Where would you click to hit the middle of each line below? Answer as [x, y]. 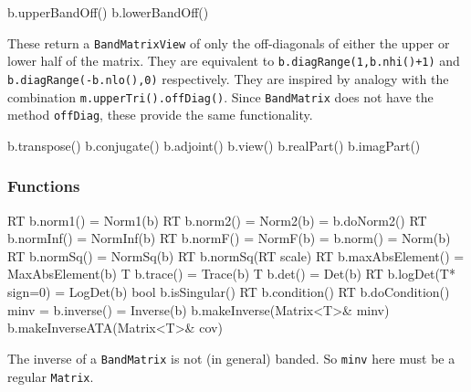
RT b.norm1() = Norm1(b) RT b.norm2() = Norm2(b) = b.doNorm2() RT [217, 220]
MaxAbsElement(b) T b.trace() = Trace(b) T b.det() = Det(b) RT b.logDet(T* [231, 274]
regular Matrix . [51, 376]
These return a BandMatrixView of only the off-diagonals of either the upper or [229, 42]
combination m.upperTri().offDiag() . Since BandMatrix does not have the [220, 96]
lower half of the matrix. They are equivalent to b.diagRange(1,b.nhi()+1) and [234, 61]
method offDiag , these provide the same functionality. [160, 115]
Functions [44, 186]
